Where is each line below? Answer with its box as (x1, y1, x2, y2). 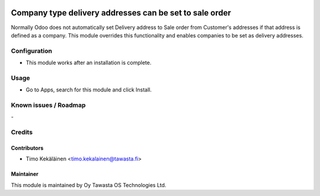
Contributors (11, 144, 44, 151)
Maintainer (11, 170, 39, 178)
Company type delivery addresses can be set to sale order (11, 8, 231, 18)
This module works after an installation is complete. (25, 59, 152, 67)
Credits (11, 128, 33, 137)
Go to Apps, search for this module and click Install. (25, 86, 152, 93)
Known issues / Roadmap (11, 101, 86, 109)
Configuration (11, 46, 53, 55)
